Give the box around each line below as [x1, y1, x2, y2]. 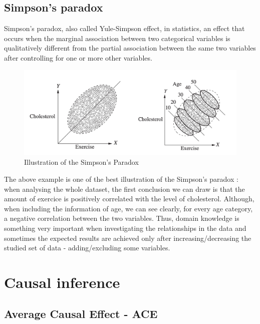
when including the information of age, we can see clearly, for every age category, [4, 203, 253, 213]
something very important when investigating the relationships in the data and [4, 222, 246, 233]
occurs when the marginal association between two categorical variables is [4, 33, 230, 43]
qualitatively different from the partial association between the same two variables [4, 43, 256, 53]
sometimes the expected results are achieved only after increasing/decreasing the [4, 232, 251, 243]
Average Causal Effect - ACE [4, 306, 158, 321]
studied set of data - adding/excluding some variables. [4, 242, 170, 253]
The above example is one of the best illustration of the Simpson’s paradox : [4, 173, 238, 184]
